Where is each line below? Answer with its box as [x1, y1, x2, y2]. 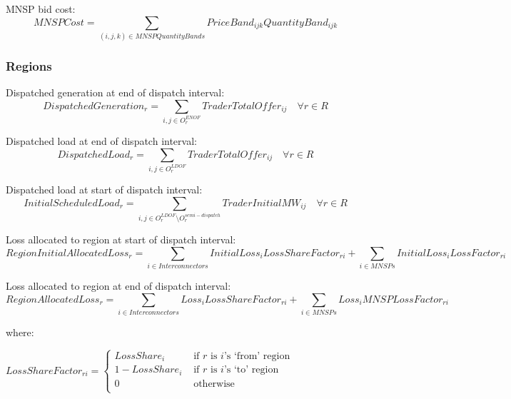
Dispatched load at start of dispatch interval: [6, 181, 203, 196]
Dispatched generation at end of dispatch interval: [6, 85, 225, 100]
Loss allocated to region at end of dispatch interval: [6, 278, 231, 293]
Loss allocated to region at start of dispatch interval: [6, 232, 236, 246]
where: [6, 324, 34, 339]
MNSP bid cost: [6, 1, 76, 16]
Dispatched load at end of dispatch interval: [6, 133, 197, 148]
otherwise [193, 378, 235, 389]
